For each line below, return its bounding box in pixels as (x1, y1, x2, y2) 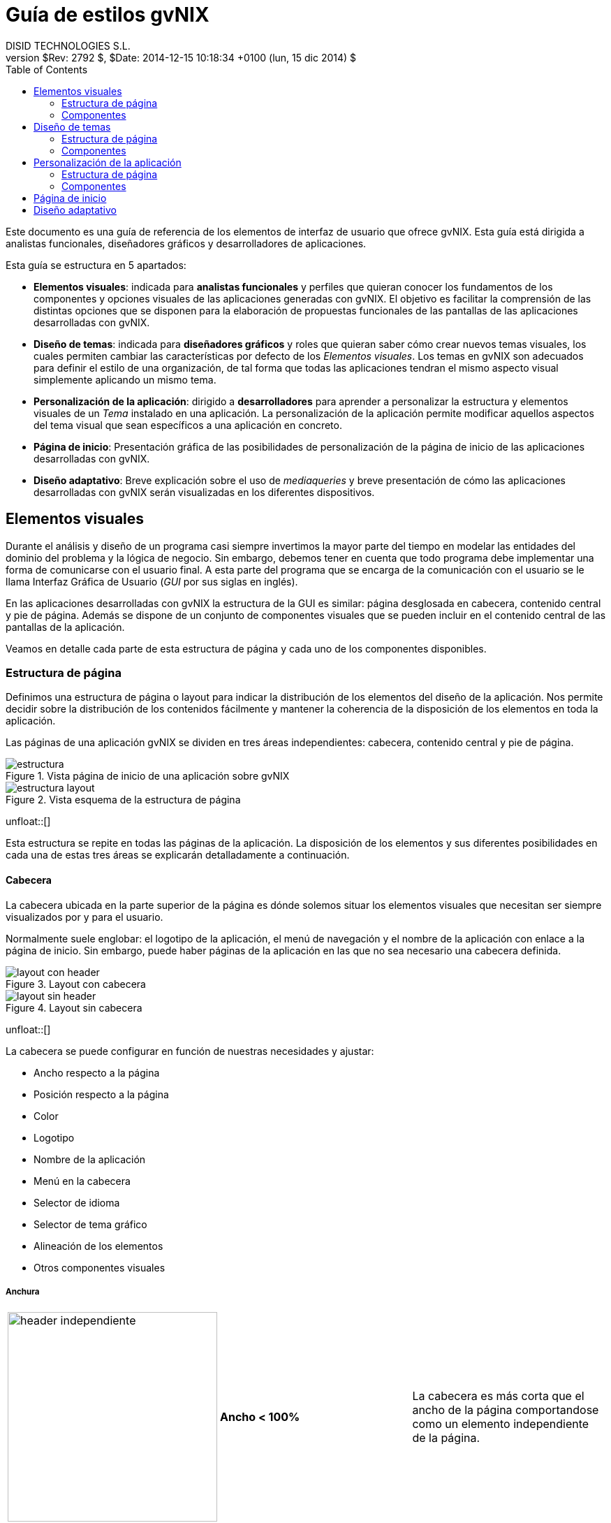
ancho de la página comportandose (412, 1403, 599, 1418)
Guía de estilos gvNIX (6, 3, 209, 27)
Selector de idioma (34, 1196, 120, 1209)
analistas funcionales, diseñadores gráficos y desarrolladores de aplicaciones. (6, 237, 367, 249)
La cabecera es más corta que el (412, 1389, 584, 1404)
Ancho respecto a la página (34, 1066, 160, 1079)
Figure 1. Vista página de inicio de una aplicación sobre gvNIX (6, 770, 290, 782)
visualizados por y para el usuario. (6, 910, 163, 923)
